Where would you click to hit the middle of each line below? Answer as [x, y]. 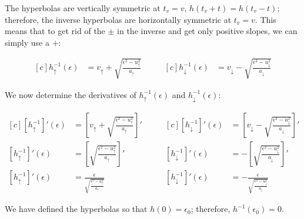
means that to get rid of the [55, 31]
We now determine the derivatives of [71, 94]
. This [265, 19]
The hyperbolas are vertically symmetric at [83, 8]
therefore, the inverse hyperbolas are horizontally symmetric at [118, 19]
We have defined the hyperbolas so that [76, 209]
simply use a [27, 42]
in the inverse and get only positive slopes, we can [207, 31]
